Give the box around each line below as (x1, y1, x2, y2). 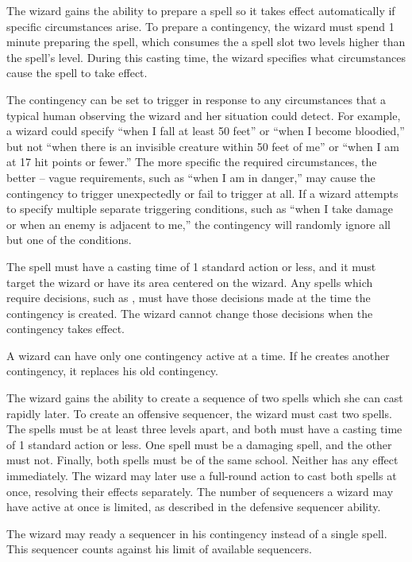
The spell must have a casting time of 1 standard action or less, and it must (6, 258, 376, 274)
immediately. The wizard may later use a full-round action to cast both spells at (6, 467, 397, 484)
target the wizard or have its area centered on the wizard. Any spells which (6, 273, 373, 290)
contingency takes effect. (6, 320, 125, 337)
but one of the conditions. (6, 231, 132, 248)
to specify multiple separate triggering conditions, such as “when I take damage (6, 200, 393, 217)
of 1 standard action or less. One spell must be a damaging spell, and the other (6, 436, 392, 452)
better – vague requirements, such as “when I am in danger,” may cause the (6, 169, 375, 185)
